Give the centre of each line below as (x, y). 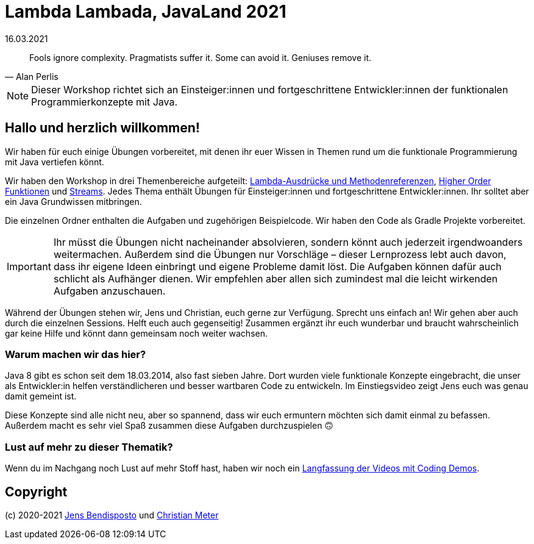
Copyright (36, 492)
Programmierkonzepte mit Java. (105, 102)
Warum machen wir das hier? (76, 354)
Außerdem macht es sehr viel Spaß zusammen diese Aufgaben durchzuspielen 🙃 (169, 426)
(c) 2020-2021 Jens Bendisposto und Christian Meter (112, 515)
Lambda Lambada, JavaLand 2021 (146, 12)
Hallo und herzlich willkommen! (102, 128)
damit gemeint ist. (41, 396)
